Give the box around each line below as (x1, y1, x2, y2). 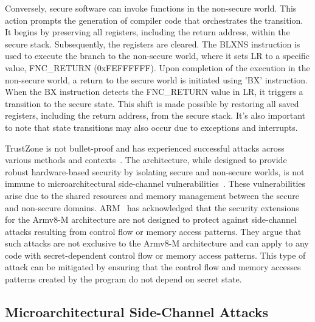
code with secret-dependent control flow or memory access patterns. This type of (5, 248, 306, 261)
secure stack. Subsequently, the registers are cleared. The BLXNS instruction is (5, 37, 300, 50)
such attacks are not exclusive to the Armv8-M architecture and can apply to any (5, 237, 309, 250)
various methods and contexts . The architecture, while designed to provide (5, 153, 287, 166)
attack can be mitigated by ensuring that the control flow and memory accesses (5, 261, 301, 273)
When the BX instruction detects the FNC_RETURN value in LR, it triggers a (5, 85, 303, 98)
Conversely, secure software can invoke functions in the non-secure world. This (5, 2, 297, 14)
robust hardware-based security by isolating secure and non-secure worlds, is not (5, 165, 305, 178)
